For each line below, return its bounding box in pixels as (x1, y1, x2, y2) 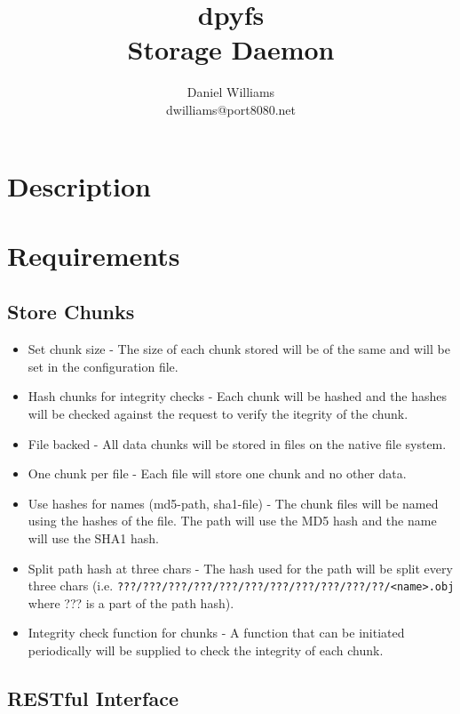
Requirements (7, 237, 180, 273)
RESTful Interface (7, 685, 178, 712)
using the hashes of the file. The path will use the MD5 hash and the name (28, 511, 437, 530)
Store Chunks (7, 298, 135, 325)
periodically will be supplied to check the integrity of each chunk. (28, 641, 384, 660)
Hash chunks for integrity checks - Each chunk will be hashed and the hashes (28, 387, 448, 405)
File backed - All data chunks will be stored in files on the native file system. (28, 434, 447, 453)
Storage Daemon (127, 31, 335, 68)
